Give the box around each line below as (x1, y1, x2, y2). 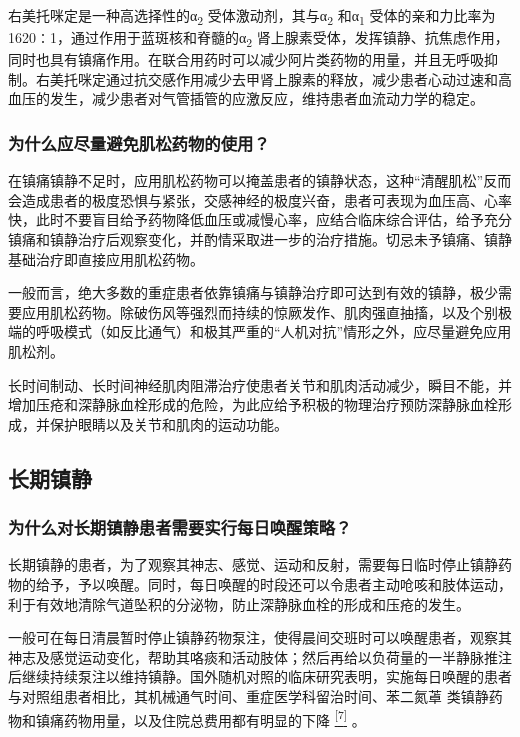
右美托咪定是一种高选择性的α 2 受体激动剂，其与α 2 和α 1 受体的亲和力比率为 (8, 5, 496, 28)
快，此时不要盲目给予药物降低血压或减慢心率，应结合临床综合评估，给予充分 (8, 209, 512, 230)
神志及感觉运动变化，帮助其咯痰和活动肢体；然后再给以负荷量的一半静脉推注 (8, 646, 512, 667)
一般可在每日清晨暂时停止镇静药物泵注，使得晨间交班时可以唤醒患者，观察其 (8, 627, 512, 648)
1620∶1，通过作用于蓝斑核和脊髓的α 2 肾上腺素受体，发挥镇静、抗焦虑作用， (8, 27, 509, 50)
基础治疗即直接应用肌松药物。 (8, 248, 204, 269)
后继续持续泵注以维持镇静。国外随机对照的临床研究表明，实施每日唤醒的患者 (8, 666, 512, 687)
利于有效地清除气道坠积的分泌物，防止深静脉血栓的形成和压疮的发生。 (8, 593, 470, 614)
